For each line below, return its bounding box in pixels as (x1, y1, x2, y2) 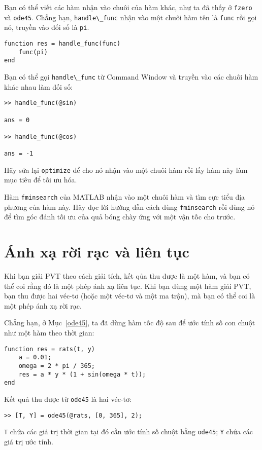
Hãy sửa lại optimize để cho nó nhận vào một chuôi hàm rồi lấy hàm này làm (4, 164, 248, 175)
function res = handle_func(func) (4, 40, 121, 47)
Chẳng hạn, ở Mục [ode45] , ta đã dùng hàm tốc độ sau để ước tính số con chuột (4, 317, 255, 328)
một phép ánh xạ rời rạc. (4, 300, 82, 311)
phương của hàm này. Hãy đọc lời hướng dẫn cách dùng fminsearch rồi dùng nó (4, 201, 255, 212)
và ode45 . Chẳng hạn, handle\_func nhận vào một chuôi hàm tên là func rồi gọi (4, 12, 257, 22)
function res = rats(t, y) (4, 345, 95, 353)
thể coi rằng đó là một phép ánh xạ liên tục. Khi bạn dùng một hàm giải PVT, (4, 280, 251, 291)
